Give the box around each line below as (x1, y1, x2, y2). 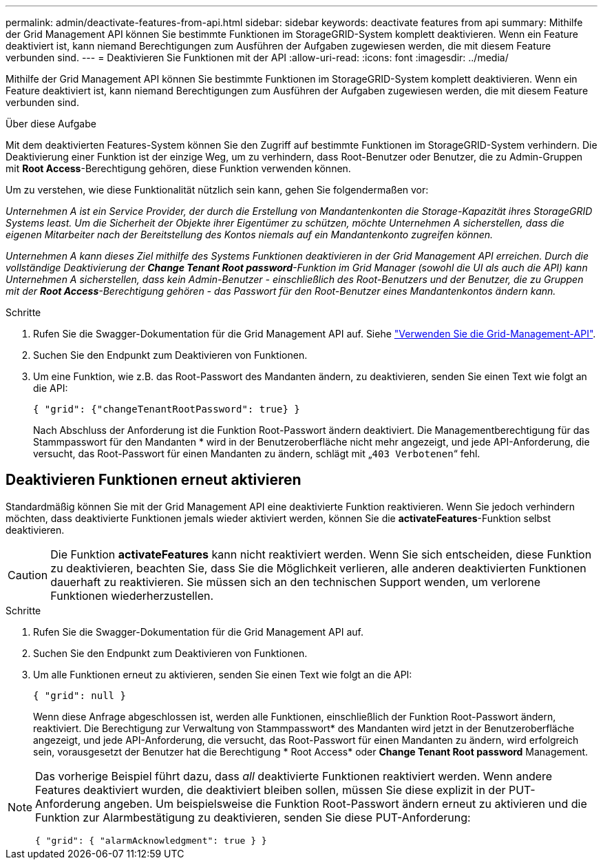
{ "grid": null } (33, 689, 126, 701)
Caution (8, 567, 48, 582)
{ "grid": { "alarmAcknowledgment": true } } (35, 835, 267, 846)
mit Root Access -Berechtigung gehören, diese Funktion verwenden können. (6, 163, 351, 174)
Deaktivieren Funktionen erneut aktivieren (6, 471, 301, 489)
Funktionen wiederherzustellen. (50, 588, 214, 603)
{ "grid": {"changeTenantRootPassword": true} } (33, 404, 300, 415)
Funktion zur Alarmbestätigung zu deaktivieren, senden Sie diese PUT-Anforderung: (35, 810, 471, 824)
